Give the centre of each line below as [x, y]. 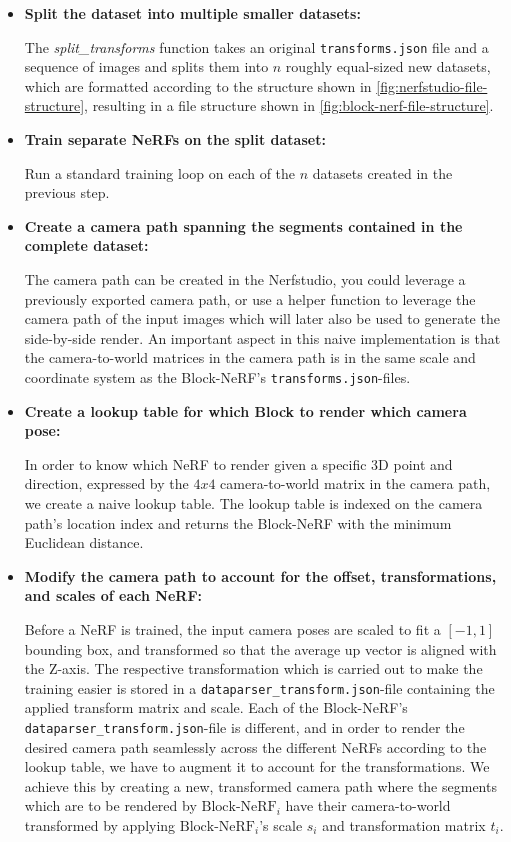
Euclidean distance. [84, 542]
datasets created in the [382, 172]
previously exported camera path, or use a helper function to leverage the [250, 298]
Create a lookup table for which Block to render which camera [245, 410]
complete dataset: [86, 245]
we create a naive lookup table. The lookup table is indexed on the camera [253, 503]
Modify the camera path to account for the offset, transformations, [260, 575]
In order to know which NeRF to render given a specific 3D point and [238, 463]
